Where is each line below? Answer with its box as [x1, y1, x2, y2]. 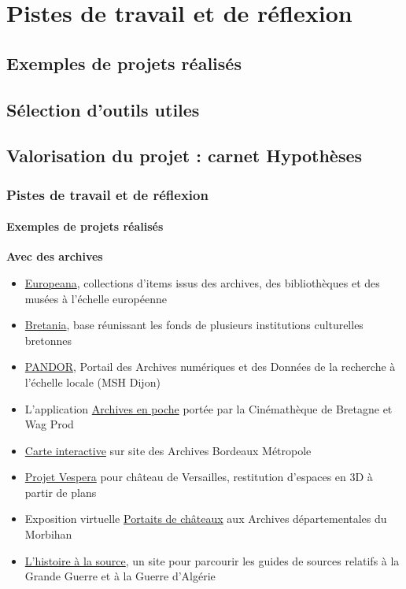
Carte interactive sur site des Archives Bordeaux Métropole [24, 442, 312, 458]
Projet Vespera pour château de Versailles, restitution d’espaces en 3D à [24, 469, 373, 485]
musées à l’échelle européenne [24, 290, 168, 306]
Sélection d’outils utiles [6, 97, 200, 121]
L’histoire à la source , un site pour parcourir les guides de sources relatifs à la [24, 552, 400, 569]
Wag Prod [24, 416, 74, 432]
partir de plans [24, 483, 97, 500]
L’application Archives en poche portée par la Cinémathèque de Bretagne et [24, 400, 393, 417]
